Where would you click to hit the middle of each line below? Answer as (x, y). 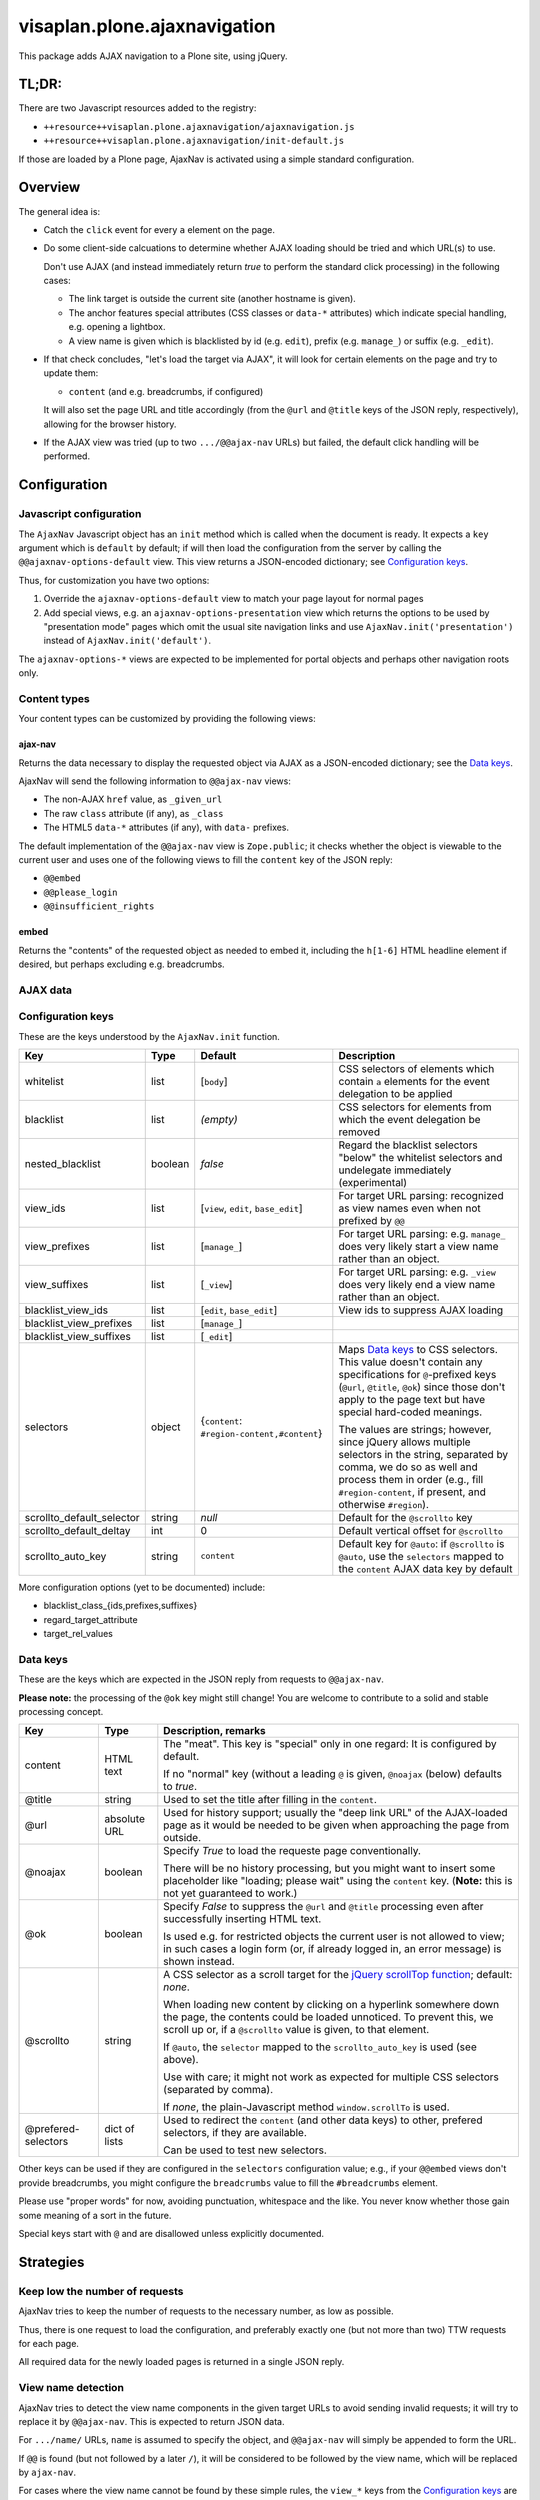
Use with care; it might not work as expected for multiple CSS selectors (331, 2077)
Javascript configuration (80, 514)
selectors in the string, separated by (423, 1454)
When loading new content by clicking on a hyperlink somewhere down (331, 2005)
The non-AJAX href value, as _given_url (133, 799)
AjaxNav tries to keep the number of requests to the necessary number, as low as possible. (206, 2311)
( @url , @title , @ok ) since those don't (422, 1387)
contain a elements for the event (414, 1081)
